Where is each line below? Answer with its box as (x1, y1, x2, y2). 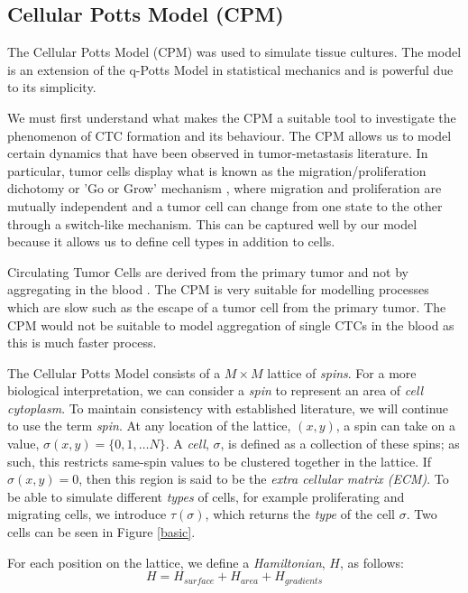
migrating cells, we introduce (7, 505, 167, 524)
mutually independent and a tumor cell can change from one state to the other (7, 196, 443, 215)
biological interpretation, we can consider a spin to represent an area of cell (7, 381, 424, 400)
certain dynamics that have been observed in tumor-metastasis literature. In (7, 144, 428, 162)
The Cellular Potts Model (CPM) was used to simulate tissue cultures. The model (7, 42, 462, 61)
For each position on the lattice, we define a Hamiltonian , (7, 552, 326, 571)
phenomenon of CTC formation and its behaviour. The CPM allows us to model (7, 125, 452, 144)
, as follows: (340, 552, 404, 571)
